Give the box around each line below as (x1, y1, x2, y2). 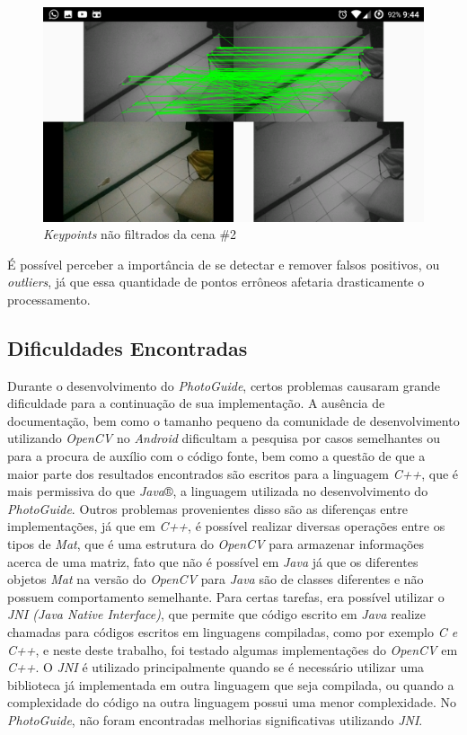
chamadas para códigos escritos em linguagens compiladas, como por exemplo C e (7, 622, 458, 641)
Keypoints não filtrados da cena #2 (43, 225, 237, 244)
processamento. (7, 289, 91, 308)
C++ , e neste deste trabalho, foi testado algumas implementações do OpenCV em (7, 640, 458, 659)
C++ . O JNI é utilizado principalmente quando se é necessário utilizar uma (7, 658, 425, 677)
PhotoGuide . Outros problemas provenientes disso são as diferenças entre (7, 499, 408, 518)
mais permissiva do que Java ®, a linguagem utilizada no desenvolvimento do (7, 482, 428, 500)
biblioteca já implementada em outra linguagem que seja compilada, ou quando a (7, 675, 454, 694)
